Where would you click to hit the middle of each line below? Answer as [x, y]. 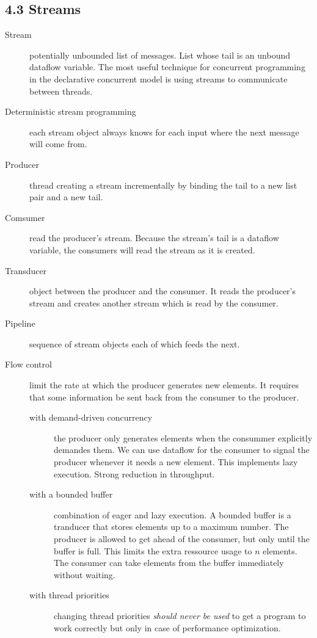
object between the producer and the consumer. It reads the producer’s [163, 291]
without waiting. [85, 574]
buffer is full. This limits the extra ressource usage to [153, 550]
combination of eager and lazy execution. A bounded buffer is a [173, 514]
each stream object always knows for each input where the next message [164, 132]
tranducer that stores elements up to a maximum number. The [171, 527]
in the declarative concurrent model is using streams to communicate [158, 78]
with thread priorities [69, 595]
